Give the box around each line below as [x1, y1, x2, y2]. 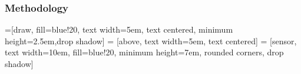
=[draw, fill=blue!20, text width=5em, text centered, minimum [5, 23, 233, 36]
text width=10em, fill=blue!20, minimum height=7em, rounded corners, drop [5, 46, 284, 58]
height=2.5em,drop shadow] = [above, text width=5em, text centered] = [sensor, [5, 34, 297, 47]
